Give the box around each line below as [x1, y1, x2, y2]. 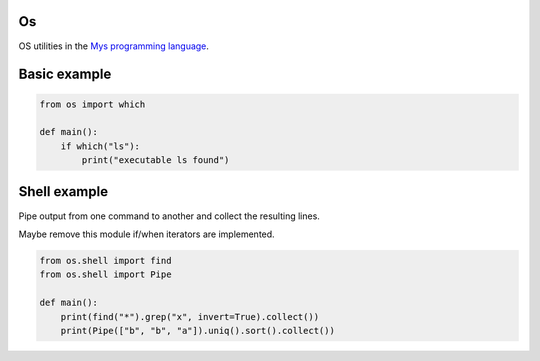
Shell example [18, 183, 109, 200]
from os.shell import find [39, 255, 172, 266]
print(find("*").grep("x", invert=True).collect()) [60, 311, 320, 322]
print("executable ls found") [81, 155, 230, 166]
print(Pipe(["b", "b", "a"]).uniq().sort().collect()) [60, 325, 335, 336]
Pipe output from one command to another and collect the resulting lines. [18, 210, 320, 222]
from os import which [39, 98, 146, 110]
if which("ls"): [60, 140, 140, 152]
